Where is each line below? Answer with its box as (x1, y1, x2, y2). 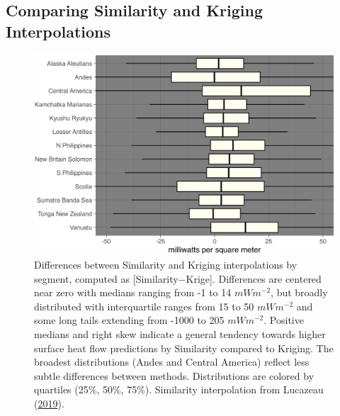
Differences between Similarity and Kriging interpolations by (34, 257, 297, 271)
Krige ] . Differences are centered (186, 271, 322, 286)
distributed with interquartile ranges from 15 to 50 (34, 298, 254, 313)
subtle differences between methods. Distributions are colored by (34, 368, 314, 383)
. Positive (263, 313, 304, 327)
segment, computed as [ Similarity (34, 271, 178, 286)
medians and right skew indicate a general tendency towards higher (34, 326, 326, 341)
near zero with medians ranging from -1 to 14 (34, 285, 232, 300)
